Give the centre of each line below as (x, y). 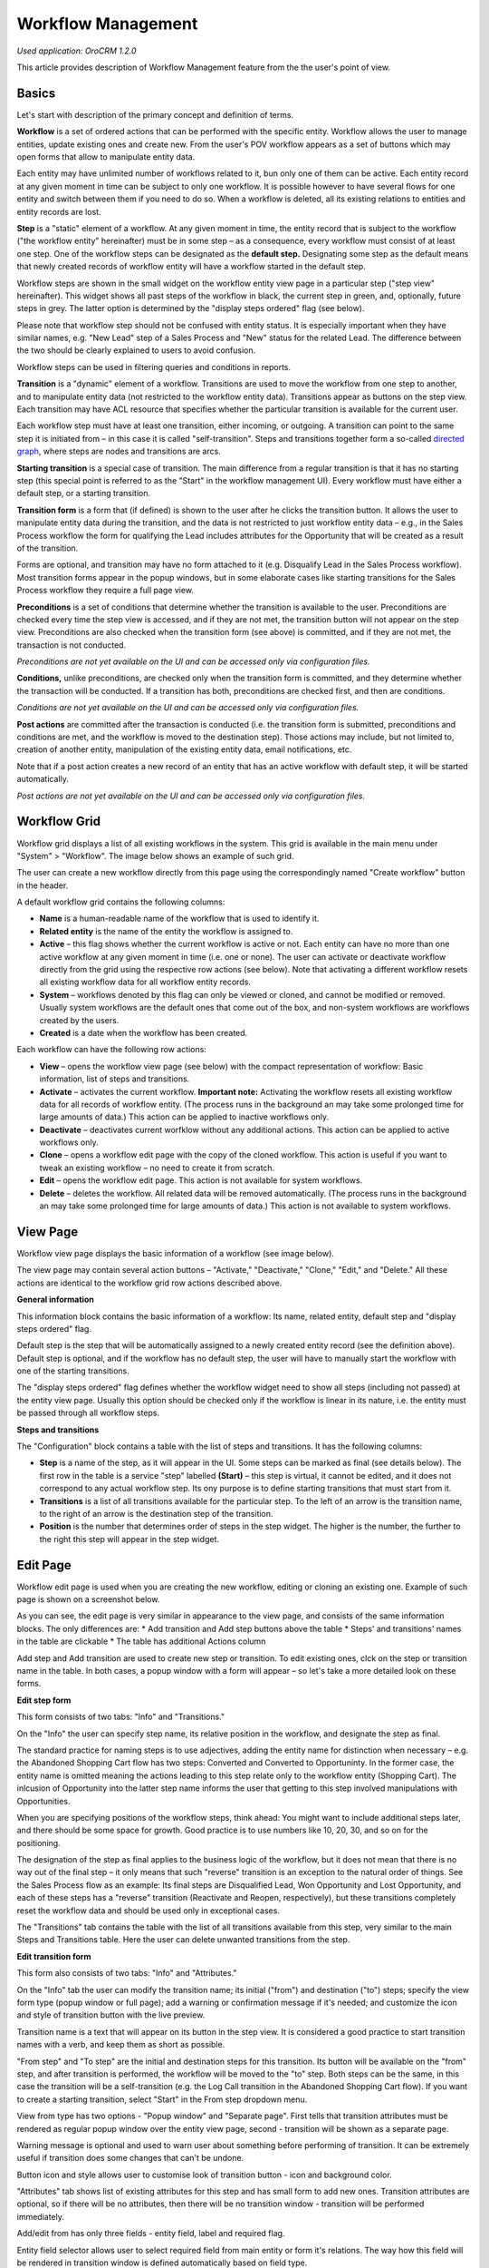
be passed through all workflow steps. (88, 1413)
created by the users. (79, 1020)
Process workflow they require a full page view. (105, 591)
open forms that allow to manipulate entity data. (106, 157)
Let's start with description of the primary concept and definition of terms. (155, 114)
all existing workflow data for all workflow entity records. (145, 982)
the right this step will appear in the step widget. (129, 1539)
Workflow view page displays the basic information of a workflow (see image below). (176, 1253)
